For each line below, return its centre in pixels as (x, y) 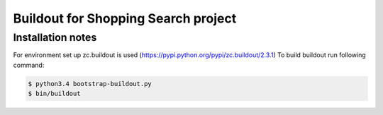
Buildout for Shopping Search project (125, 18)
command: (29, 65)
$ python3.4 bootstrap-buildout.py (90, 84)
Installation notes (55, 37)
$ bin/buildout (54, 94)
